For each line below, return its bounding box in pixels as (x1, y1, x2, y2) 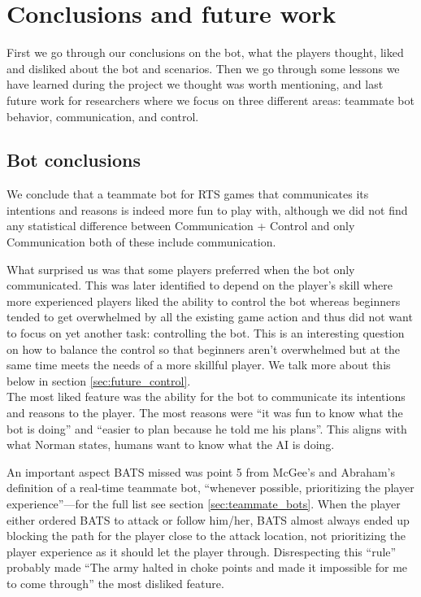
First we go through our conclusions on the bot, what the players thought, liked (7, 44, 404, 61)
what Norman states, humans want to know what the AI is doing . (7, 436, 335, 453)
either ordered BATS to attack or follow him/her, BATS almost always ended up (7, 511, 410, 528)
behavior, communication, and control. (7, 107, 199, 124)
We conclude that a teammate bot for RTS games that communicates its (7, 185, 369, 203)
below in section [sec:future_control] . (7, 372, 191, 389)
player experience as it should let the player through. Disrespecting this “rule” (7, 543, 397, 560)
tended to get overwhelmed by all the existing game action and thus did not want (7, 308, 413, 325)
